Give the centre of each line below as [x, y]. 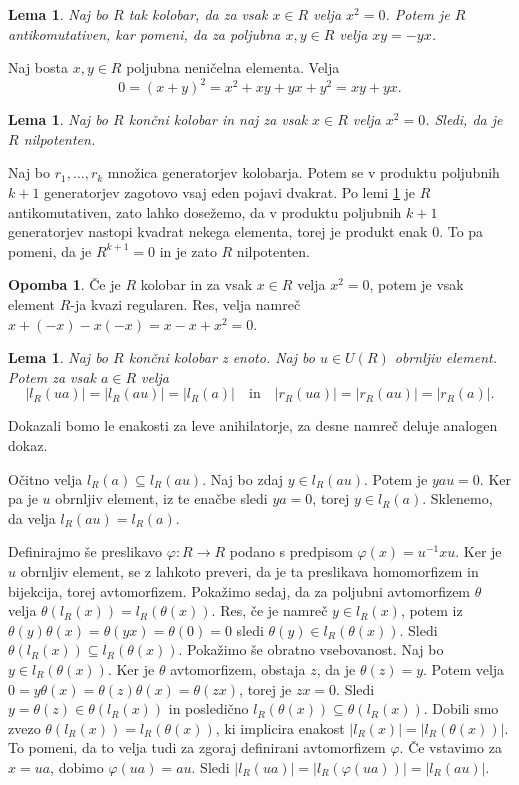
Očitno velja [45, 478]
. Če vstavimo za [450, 747]
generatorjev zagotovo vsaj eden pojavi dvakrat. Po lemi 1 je [230, 192]
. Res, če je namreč [269, 610]
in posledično [208, 708]
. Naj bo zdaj [243, 478]
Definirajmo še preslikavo [85, 551]
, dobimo [77, 766]
